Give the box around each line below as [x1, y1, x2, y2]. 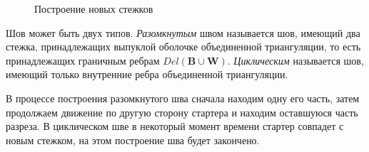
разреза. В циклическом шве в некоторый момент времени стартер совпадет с [6, 119, 344, 134]
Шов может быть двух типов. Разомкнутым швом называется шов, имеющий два [6, 25, 360, 40]
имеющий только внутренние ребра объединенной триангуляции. [6, 67, 288, 82]
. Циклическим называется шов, [227, 53, 364, 67]
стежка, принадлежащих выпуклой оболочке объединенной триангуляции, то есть [6, 39, 361, 54]
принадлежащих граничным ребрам [6, 53, 160, 67]
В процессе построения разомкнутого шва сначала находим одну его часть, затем [6, 90, 360, 105]
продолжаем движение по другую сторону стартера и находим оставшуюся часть [6, 104, 358, 119]
